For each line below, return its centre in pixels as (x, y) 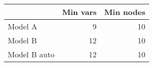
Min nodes (125, 12)
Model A (22, 26)
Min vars (79, 12)
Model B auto (31, 54)
